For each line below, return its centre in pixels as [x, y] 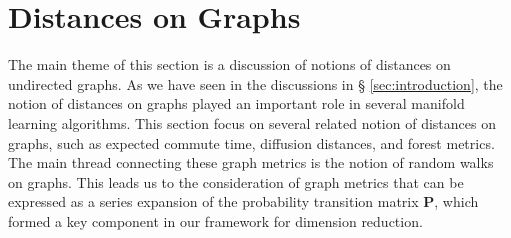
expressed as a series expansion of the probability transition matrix [213, 201]
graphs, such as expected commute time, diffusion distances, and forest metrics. [251, 142]
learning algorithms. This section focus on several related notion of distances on [252, 122]
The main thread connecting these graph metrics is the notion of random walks [251, 162]
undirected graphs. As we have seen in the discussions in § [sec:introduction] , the [255, 83]
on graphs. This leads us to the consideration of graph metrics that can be [236, 181]
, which [456, 201]
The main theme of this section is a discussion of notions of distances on [229, 64]
